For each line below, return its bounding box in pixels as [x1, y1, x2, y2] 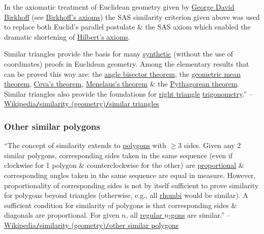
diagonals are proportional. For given [4, 210, 120, 220]
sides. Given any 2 [184, 140, 241, 151]
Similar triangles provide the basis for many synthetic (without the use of [4, 48, 233, 59]
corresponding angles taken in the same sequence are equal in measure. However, [4, 170, 256, 180]
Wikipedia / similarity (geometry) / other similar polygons [4, 219, 179, 230]
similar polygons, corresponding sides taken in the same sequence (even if [4, 150, 233, 160]
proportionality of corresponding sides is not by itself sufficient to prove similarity [4, 180, 259, 190]
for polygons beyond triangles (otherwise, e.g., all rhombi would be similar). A [4, 190, 248, 200]
